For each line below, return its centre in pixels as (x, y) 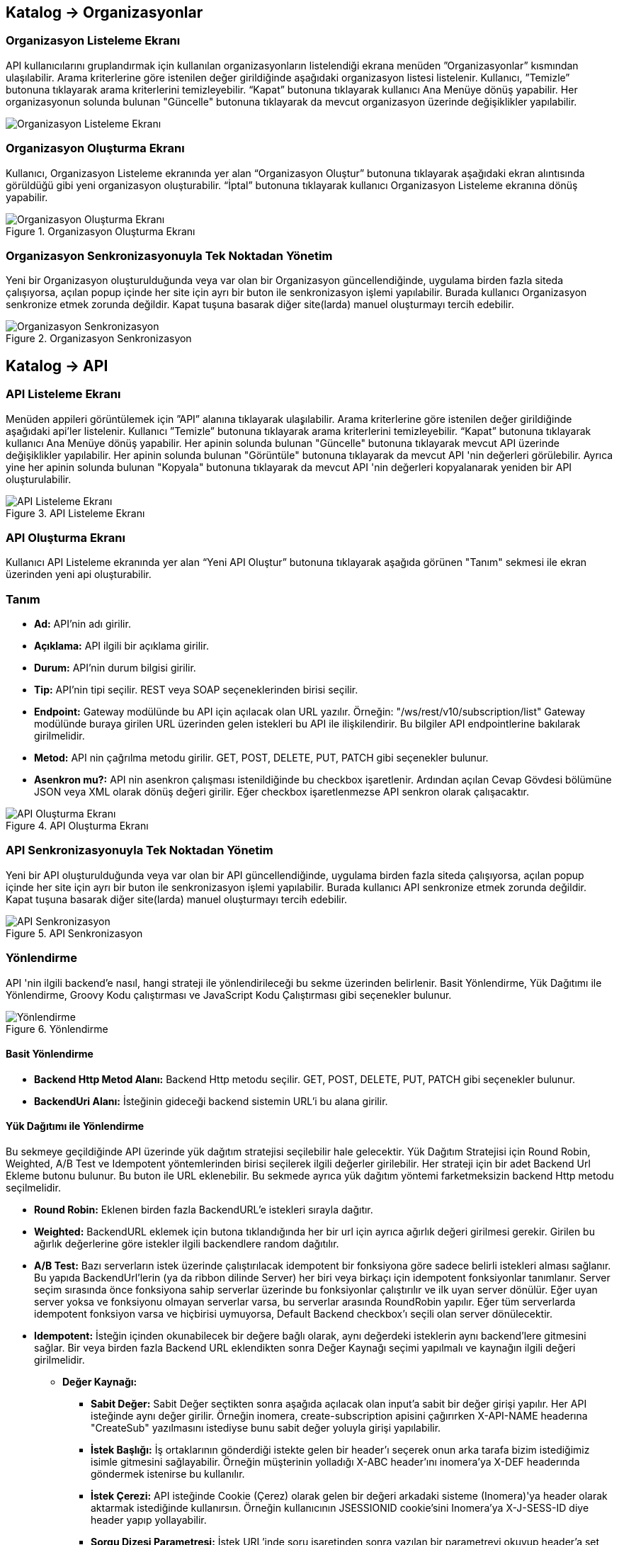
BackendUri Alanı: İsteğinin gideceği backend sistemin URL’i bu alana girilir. (211, 1101)
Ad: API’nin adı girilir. (83, 624)
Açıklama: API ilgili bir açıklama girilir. (121, 646)
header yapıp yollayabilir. (149, 1519)
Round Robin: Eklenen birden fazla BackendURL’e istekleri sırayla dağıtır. (204, 1209)
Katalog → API (57, 366)
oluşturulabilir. (39, 479)
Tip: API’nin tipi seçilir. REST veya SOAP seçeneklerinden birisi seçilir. (196, 690)
